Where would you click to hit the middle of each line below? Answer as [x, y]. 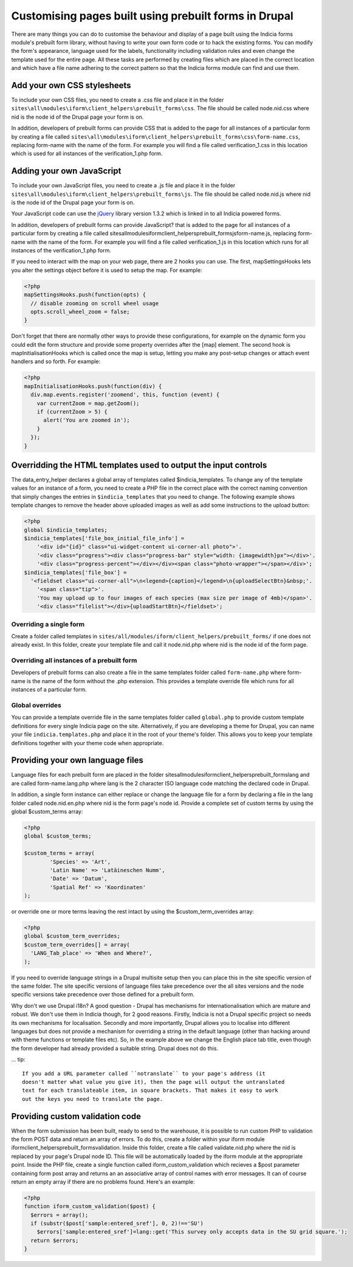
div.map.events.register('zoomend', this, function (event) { [125, 395]
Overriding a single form [48, 624]
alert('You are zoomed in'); [87, 420]
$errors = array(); [60, 1215]
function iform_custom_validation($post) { [90, 1206]
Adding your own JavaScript [66, 171]
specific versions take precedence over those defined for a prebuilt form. [103, 995]
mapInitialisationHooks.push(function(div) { [93, 386]
